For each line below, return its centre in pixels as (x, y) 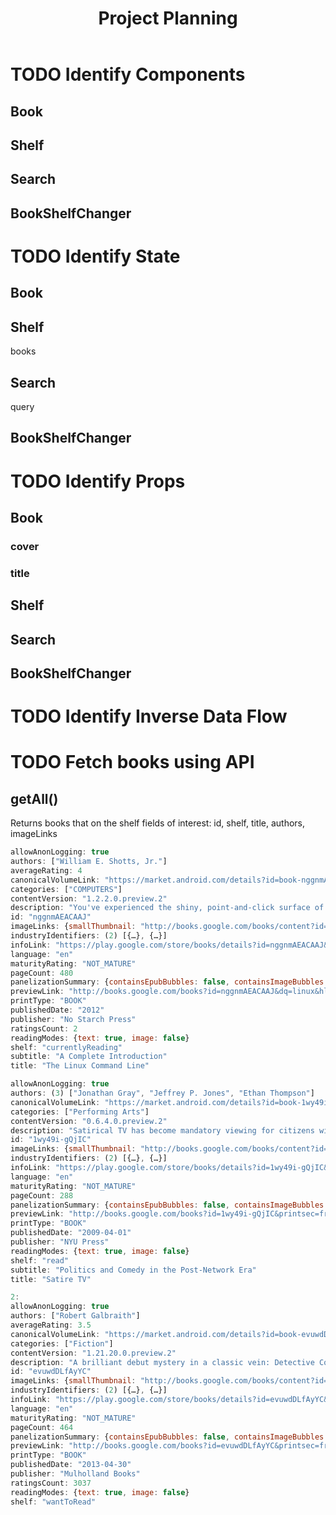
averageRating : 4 (46, 870)
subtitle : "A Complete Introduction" (89, 1057)
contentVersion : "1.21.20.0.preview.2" (93, 1353)
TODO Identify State (95, 256)
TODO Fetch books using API (132, 762)
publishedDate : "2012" (57, 1010)
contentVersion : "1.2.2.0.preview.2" (89, 898)
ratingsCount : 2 (44, 1028)
